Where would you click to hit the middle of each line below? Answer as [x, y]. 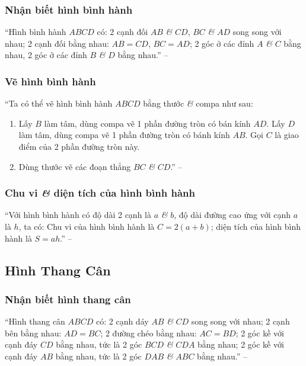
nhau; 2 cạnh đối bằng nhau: [57, 43]
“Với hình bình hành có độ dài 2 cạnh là [78, 215]
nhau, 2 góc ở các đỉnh [46, 55]
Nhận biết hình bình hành [69, 9]
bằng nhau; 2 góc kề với [241, 344]
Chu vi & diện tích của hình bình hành [100, 193]
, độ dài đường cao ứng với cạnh [232, 215]
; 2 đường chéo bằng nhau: [149, 333]
